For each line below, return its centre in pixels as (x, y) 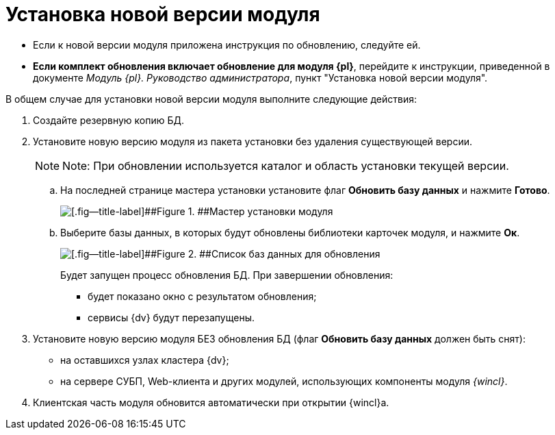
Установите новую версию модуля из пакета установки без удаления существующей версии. (253, 141)
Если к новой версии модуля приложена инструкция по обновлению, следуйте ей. (227, 45)
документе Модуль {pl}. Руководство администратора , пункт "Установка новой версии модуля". (260, 77)
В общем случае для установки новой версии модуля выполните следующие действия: (211, 99)
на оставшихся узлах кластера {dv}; (145, 360)
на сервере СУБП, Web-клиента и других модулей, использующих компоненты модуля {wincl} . (284, 381)
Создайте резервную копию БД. (109, 120)
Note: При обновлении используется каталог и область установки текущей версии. (286, 165)
